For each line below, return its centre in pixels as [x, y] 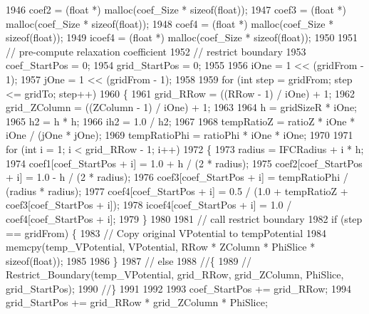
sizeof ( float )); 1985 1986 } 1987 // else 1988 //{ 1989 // [129, 260]
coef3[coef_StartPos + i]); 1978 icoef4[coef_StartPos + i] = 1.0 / [149, 205]
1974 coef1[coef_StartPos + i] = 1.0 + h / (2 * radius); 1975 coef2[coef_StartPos [184, 163]
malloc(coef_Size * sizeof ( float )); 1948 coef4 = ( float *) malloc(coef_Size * [170, 23]
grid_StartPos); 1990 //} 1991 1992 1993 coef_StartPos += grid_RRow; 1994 [178, 288]
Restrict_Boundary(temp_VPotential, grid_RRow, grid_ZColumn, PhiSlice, [175, 274]
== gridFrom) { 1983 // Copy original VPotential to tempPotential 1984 [166, 232]
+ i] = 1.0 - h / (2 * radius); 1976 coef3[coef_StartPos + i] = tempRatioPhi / [177, 177]
